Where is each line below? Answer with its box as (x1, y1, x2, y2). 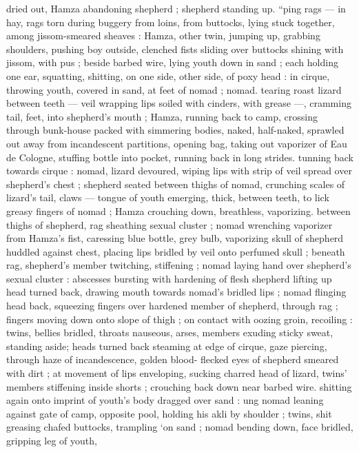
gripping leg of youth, (6, 433, 97, 447)
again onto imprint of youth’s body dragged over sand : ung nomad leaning (6, 393, 324, 407)
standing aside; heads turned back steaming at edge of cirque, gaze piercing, (6, 338, 327, 353)
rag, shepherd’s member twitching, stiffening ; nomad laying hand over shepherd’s (6, 258, 351, 272)
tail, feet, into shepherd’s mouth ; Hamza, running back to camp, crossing (6, 109, 318, 123)
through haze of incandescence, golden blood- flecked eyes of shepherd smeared (6, 352, 339, 367)
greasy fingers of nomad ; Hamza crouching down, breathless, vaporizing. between (6, 203, 351, 218)
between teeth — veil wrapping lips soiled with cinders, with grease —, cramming (6, 96, 351, 110)
